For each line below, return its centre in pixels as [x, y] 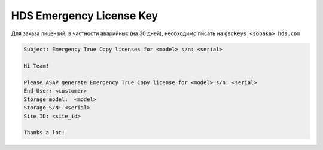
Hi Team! [36, 66]
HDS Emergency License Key [85, 16]
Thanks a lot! [44, 133]
